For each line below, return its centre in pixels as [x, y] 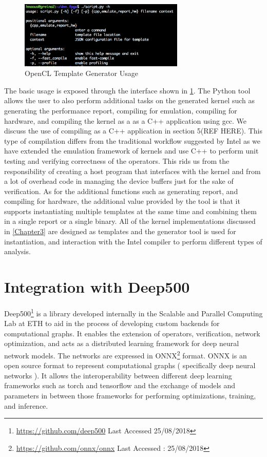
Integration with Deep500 [97, 287]
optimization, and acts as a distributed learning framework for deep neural [122, 343]
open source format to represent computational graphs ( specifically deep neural [130, 365]
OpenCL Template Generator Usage [81, 73]
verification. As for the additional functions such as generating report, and [121, 191]
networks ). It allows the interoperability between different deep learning [118, 375]
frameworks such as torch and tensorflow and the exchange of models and [120, 385]
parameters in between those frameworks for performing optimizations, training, [130, 396]
